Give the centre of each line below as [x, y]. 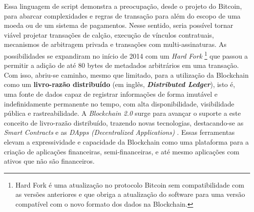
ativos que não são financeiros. [49, 161]
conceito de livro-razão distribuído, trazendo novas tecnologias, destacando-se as [124, 122]
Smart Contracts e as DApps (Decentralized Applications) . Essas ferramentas [119, 132]
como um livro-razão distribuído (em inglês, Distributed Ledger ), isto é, [120, 84]
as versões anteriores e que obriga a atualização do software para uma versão [130, 194]
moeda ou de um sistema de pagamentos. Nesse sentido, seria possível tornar [119, 25]
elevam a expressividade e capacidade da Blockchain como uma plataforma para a [127, 141]
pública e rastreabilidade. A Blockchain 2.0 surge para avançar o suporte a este [122, 113]
